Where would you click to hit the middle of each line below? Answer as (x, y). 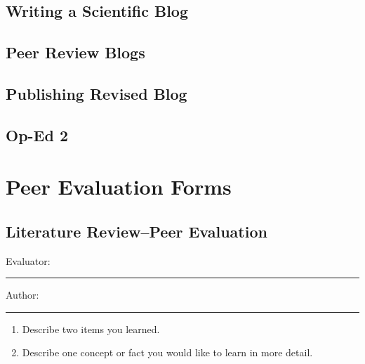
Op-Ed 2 (37, 135)
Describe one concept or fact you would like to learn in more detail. (167, 352)
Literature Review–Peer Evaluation (137, 231)
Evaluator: (28, 260)
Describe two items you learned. (91, 329)
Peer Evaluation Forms (119, 187)
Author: (22, 295)
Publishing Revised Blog (97, 93)
